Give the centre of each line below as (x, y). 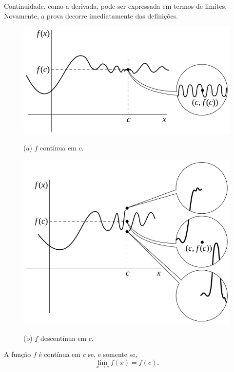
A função (18, 354)
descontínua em (63, 338)
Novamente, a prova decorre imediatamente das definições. (91, 15)
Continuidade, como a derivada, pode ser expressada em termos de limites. (116, 6)
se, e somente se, (113, 354)
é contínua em (59, 354)
